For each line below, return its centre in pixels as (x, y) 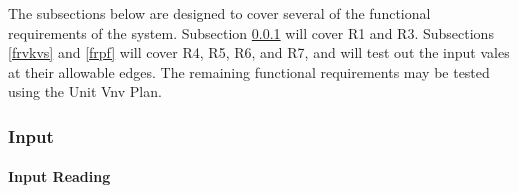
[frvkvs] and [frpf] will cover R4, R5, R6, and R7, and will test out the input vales (259, 52)
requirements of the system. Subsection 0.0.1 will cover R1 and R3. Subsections (251, 32)
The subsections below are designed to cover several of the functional (219, 13)
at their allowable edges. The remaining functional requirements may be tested (249, 71)
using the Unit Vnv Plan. (85, 91)
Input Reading (59, 176)
